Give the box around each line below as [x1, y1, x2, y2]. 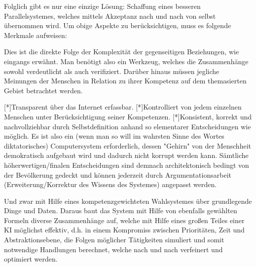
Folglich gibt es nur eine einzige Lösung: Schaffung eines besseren [4, 1, 201, 11]
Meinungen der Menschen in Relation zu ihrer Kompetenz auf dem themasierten [4, 76, 247, 86]
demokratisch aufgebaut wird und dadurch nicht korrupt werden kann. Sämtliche [4, 150, 249, 160]
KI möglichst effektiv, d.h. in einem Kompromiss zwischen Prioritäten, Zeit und [4, 225, 245, 235]
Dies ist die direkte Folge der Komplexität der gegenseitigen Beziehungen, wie [4, 46, 239, 57]
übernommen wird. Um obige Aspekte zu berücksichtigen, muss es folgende [4, 20, 231, 31]
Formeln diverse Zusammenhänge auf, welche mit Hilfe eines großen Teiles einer [4, 215, 245, 225]
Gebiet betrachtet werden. [4, 85, 83, 95]
